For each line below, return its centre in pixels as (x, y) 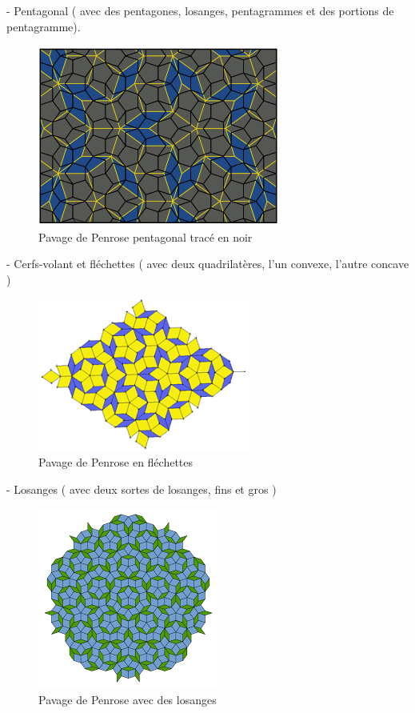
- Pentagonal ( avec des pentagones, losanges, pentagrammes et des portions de (200, 10)
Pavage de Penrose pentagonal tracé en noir (146, 236)
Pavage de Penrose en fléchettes (116, 462)
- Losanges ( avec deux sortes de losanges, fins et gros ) (142, 489)
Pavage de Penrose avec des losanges (128, 699)
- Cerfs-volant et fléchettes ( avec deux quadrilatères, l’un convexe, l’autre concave (208, 264)
